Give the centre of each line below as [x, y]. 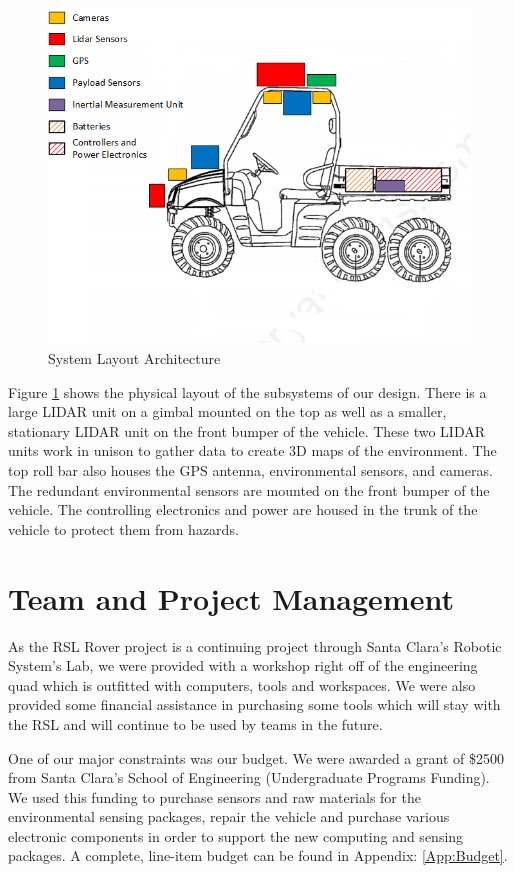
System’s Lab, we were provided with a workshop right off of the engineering [243, 665]
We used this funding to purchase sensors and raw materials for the [214, 796]
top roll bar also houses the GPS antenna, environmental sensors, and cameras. [250, 470]
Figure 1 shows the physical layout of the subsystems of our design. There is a [247, 391]
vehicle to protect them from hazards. [123, 528]
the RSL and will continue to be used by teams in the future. [195, 723]
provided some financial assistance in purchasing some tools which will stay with [254, 704]
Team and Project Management [231, 597]
